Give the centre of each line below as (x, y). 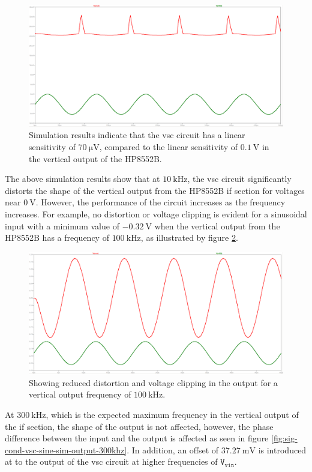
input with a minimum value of (62, 225)
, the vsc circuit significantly (239, 179)
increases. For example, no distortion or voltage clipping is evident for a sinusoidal (156, 214)
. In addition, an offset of (173, 449)
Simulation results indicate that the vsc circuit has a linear (137, 135)
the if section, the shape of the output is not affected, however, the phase (139, 426)
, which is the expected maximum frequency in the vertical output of (172, 414)
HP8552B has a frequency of (57, 238)
